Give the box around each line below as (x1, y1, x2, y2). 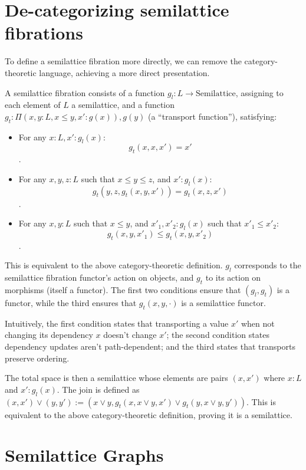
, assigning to (235, 86, 284, 98)
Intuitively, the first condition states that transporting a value (5, 317, 229, 329)
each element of (5, 98, 61, 111)
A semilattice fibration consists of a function (5, 86, 165, 98)
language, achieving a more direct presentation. (39, 66, 210, 78)
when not (241, 317, 275, 329)
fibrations (5, 21, 83, 45)
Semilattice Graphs (5, 443, 164, 467)
